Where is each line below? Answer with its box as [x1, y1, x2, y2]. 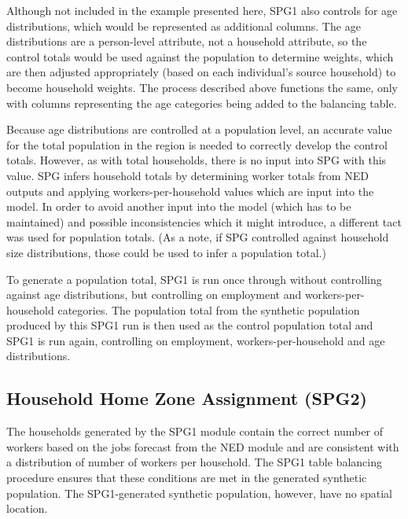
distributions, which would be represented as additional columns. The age [6, 17, 361, 34]
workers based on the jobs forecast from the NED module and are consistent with [6, 438, 399, 455]
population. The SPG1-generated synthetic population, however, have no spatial [6, 484, 392, 501]
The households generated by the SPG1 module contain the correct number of [6, 423, 383, 440]
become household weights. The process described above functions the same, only [6, 79, 398, 95]
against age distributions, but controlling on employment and [6, 286, 302, 303]
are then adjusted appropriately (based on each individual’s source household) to [6, 64, 396, 80]
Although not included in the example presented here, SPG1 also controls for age [6, 2, 398, 18]
